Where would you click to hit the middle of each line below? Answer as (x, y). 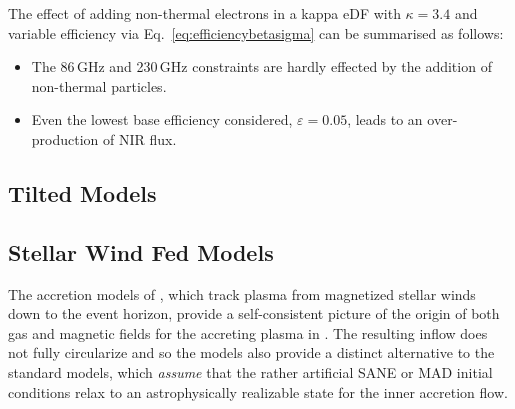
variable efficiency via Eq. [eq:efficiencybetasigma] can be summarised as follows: (256, 32)
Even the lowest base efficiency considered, (162, 119)
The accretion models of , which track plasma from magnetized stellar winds (242, 293)
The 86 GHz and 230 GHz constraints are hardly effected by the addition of (261, 66)
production (65, 138)
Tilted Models (82, 192)
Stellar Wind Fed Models (141, 251)
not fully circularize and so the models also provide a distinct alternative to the (251, 352)
